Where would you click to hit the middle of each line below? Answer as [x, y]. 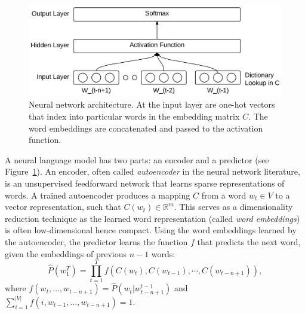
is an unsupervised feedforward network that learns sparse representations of [145, 183]
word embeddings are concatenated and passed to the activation [146, 128]
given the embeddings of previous [66, 253]
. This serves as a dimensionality [233, 207]
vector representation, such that [63, 207]
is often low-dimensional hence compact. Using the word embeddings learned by [151, 230]
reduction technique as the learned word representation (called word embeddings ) [152, 218]
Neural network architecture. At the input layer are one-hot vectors [152, 104]
